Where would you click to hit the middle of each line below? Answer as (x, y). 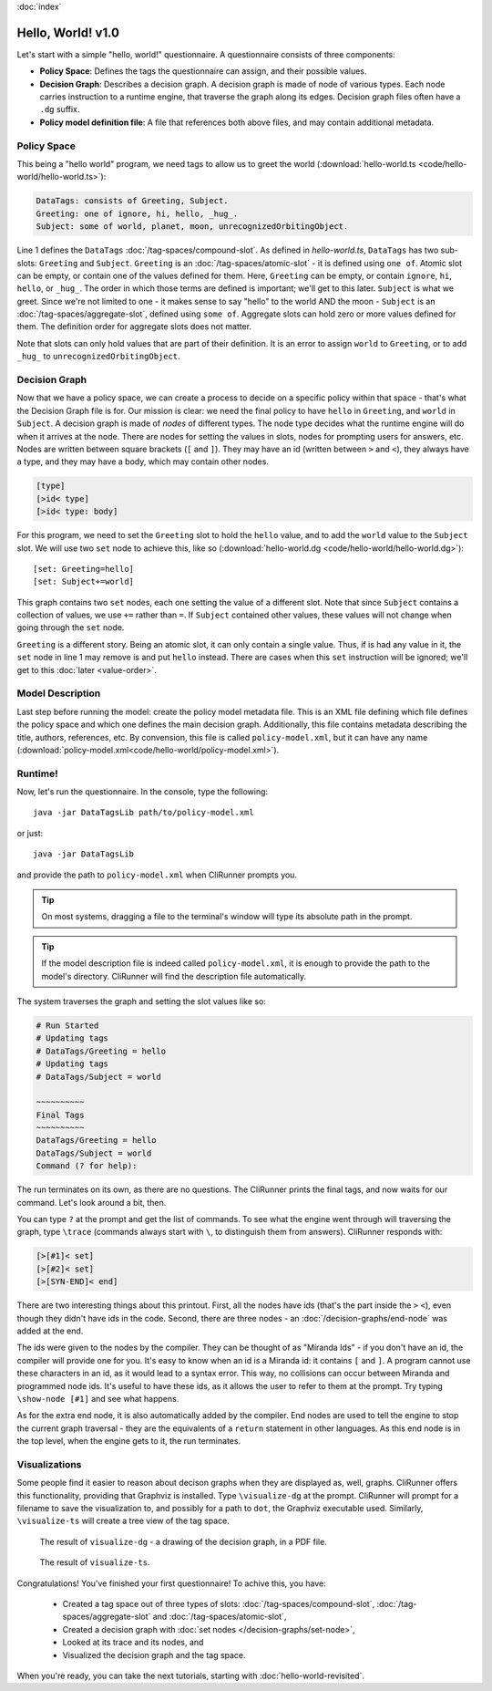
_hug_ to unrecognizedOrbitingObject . (99, 357)
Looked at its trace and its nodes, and (133, 1643)
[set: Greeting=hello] (84, 569)
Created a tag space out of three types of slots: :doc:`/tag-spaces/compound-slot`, (219, 1603)
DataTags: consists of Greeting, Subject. (132, 201)
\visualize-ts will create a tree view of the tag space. (123, 1521)
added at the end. (50, 1331)
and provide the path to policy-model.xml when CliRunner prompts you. (157, 875)
